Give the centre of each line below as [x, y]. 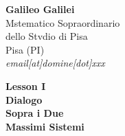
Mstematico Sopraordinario [63, 22]
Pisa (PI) [25, 49]
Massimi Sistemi [45, 126]
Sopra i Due [35, 113]
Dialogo [24, 99]
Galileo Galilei [40, 9]
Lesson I [26, 86]
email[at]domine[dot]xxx [55, 63]
